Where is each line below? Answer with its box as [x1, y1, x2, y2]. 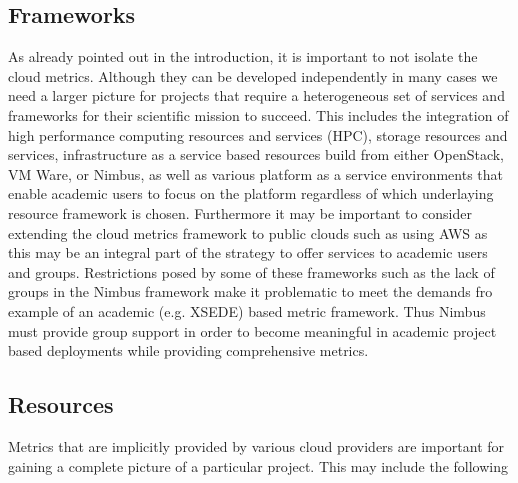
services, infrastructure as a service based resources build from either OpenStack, [8, 144, 505, 165]
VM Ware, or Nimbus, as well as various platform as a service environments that [8, 163, 504, 184]
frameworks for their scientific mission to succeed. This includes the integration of [8, 104, 509, 125]
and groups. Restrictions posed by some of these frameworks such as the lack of [8, 261, 495, 282]
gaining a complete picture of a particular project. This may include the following [8, 455, 508, 476]
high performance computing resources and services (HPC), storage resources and [8, 124, 508, 145]
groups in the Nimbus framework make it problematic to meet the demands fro [8, 281, 493, 302]
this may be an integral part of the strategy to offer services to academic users [8, 242, 488, 263]
